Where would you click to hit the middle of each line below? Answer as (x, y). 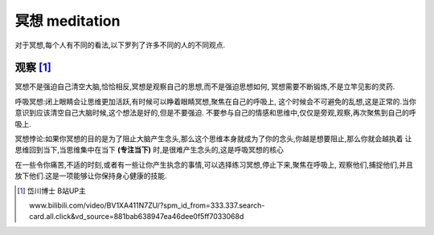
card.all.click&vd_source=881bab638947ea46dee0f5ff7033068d (137, 217)
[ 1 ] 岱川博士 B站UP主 (51, 190)
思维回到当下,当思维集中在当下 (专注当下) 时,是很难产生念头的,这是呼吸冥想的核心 (149, 150)
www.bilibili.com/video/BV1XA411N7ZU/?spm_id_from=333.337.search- (147, 205)
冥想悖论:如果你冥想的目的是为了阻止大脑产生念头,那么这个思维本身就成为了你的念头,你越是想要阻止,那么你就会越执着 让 (214, 139)
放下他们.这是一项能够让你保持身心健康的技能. (91, 176)
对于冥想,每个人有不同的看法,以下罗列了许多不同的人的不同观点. (120, 45)
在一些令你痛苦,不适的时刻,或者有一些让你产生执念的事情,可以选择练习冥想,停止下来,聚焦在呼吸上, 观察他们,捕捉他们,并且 (214, 164)
